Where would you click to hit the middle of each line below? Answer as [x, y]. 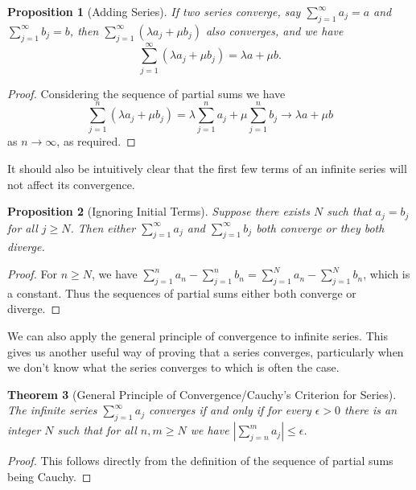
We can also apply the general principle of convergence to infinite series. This [198, 336]
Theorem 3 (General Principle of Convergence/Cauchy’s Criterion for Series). [202, 394]
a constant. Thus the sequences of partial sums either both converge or [182, 292]
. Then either [103, 227]
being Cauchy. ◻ [49, 476]
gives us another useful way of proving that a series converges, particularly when [206, 351]
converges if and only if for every [230, 410]
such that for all [97, 430]
